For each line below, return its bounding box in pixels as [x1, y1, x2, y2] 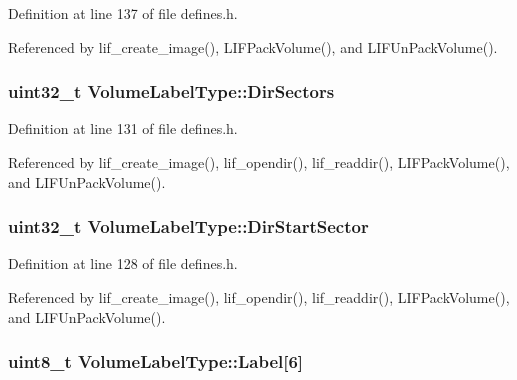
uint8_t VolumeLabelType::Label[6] [8, 349, 304, 374]
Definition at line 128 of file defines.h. [8, 253, 238, 274]
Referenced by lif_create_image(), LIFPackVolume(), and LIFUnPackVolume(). [8, 36, 498, 57]
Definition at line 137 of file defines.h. [8, 3, 238, 23]
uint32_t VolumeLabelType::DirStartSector [8, 214, 369, 239]
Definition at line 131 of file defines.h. [8, 118, 238, 139]
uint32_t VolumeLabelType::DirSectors [8, 79, 335, 104]
